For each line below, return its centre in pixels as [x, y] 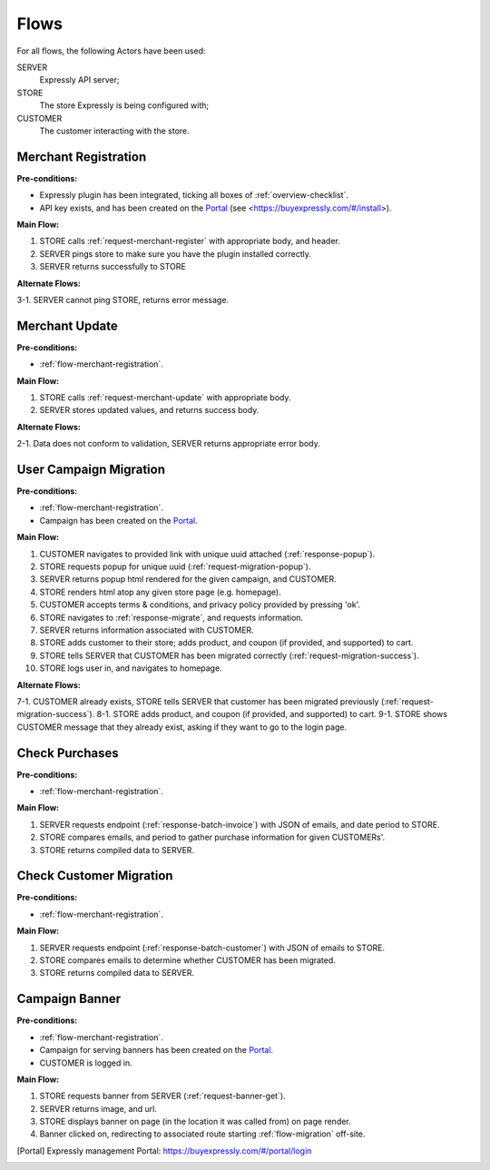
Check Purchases [68, 753]
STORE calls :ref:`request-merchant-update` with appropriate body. [165, 398]
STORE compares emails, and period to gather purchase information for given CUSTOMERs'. [212, 837]
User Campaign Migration [91, 469]
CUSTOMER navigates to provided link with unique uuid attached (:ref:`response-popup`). [207, 554]
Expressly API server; [79, 80]
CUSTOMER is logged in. [86, 1063]
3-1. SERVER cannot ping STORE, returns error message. [123, 300]
